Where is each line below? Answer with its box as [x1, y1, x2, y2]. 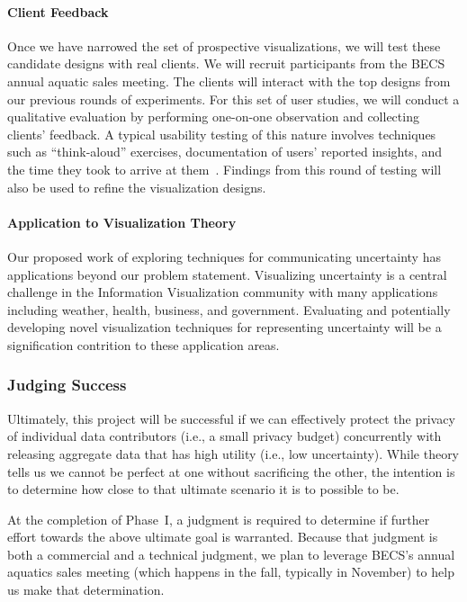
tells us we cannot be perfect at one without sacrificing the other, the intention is [7, 462, 455, 481]
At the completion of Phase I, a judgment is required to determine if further [7, 509, 430, 528]
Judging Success [7, 373, 127, 396]
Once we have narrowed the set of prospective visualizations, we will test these [7, 36, 441, 55]
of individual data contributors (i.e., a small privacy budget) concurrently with [7, 427, 442, 445]
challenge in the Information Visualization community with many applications [7, 283, 438, 301]
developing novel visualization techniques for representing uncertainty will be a [7, 318, 442, 337]
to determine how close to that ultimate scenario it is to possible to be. [7, 480, 400, 499]
